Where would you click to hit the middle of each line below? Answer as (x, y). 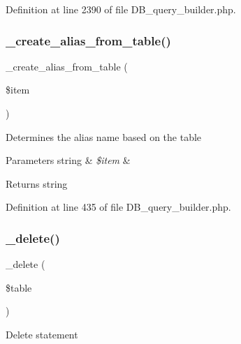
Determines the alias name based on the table (104, 136)
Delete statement (42, 334)
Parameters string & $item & (68, 160)
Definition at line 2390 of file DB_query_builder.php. (121, 9)
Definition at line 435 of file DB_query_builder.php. (118, 207)
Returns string (37, 183)
